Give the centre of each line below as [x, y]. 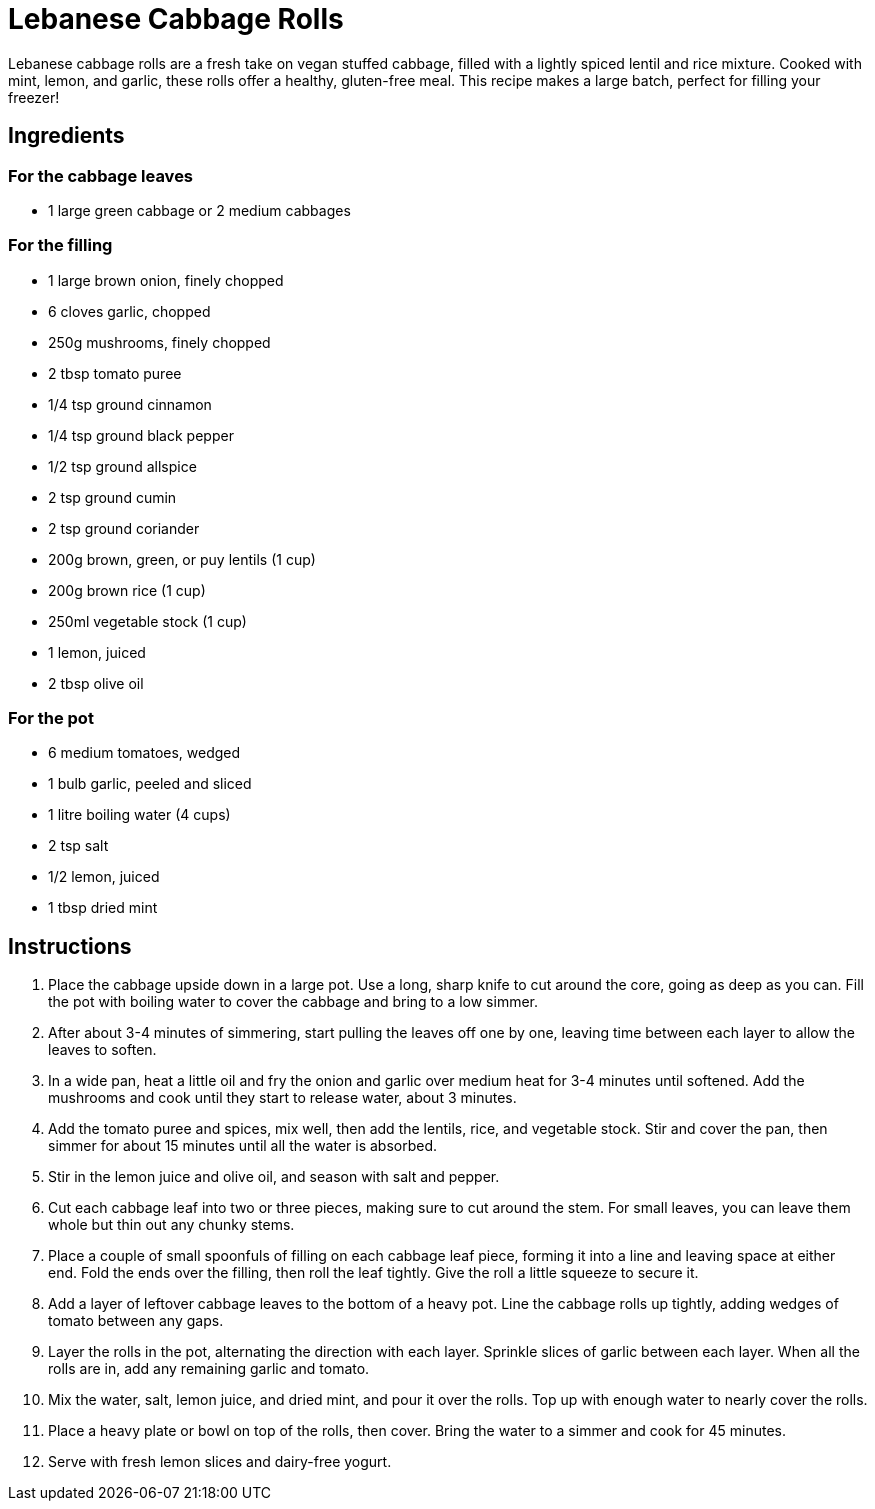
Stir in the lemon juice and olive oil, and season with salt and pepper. [274, 1177]
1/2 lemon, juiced [104, 877]
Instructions [70, 946]
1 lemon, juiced [97, 652]
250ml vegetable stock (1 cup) [147, 621]
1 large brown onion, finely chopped [166, 280]
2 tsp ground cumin [112, 497]
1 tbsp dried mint [103, 908]
